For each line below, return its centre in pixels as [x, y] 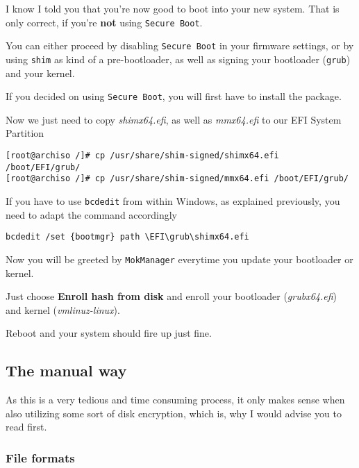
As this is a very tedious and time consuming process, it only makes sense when [175, 400]
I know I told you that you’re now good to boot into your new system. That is [173, 8]
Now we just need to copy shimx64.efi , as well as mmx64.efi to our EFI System [174, 119]
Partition [25, 133]
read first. [26, 427]
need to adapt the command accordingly [91, 214]
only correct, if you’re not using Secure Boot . [104, 22]
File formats [40, 457]
